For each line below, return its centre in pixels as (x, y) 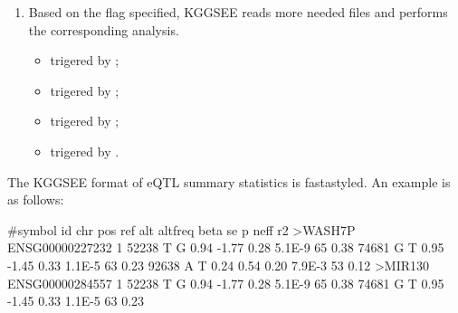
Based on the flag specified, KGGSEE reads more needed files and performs (238, 12)
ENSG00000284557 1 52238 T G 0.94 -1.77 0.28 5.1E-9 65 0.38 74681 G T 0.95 (226, 283)
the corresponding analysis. (104, 29)
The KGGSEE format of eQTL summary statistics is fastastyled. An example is (229, 181)
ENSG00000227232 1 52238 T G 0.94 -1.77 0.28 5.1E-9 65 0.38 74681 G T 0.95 (226, 247)
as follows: (36, 199)
